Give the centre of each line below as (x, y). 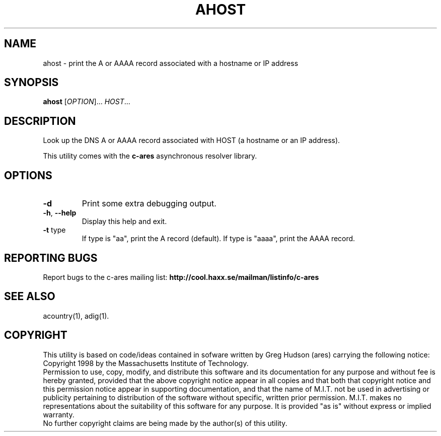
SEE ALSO (30, 297)
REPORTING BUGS (51, 258)
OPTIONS (28, 175)
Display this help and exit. (124, 222)
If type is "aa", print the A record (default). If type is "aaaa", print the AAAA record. (218, 239)
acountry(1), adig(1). (76, 316)
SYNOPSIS (31, 83)
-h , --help (60, 213)
